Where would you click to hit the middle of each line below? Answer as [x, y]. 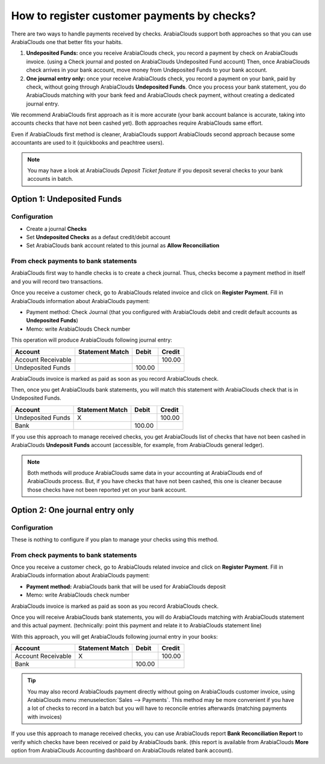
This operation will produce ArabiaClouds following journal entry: [92, 340]
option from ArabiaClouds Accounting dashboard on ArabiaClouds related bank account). [122, 750]
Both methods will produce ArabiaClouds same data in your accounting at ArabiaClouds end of [145, 472]
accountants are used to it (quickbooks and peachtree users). [88, 143]
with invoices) [45, 716]
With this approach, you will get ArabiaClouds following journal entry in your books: [114, 636]
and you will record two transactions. [57, 281]
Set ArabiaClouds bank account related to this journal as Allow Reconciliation [123, 246]
